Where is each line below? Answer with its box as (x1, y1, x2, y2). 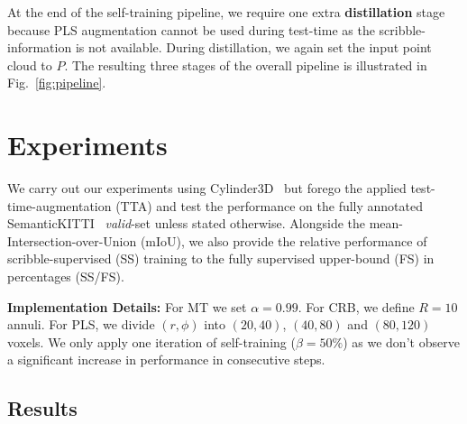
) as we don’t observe (343, 332, 460, 351)
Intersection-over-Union (7, 231, 137, 250)
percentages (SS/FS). (7, 267, 124, 286)
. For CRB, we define (298, 297, 415, 316)
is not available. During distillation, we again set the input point (75, 38, 432, 57)
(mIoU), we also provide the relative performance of (140, 231, 427, 250)
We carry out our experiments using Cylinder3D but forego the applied (7, 179, 407, 198)
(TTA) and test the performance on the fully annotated (115, 196, 424, 215)
